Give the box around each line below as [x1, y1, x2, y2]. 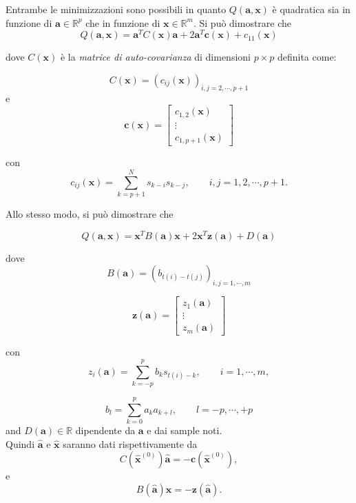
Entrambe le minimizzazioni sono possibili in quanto [6, 2, 227, 16]
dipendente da [75, 422, 136, 437]
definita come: [277, 50, 337, 64]
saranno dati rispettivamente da [63, 436, 198, 451]
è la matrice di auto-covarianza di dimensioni [60, 50, 251, 64]
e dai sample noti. [147, 422, 222, 437]
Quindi [6, 436, 35, 451]
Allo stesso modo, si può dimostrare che [6, 206, 174, 220]
